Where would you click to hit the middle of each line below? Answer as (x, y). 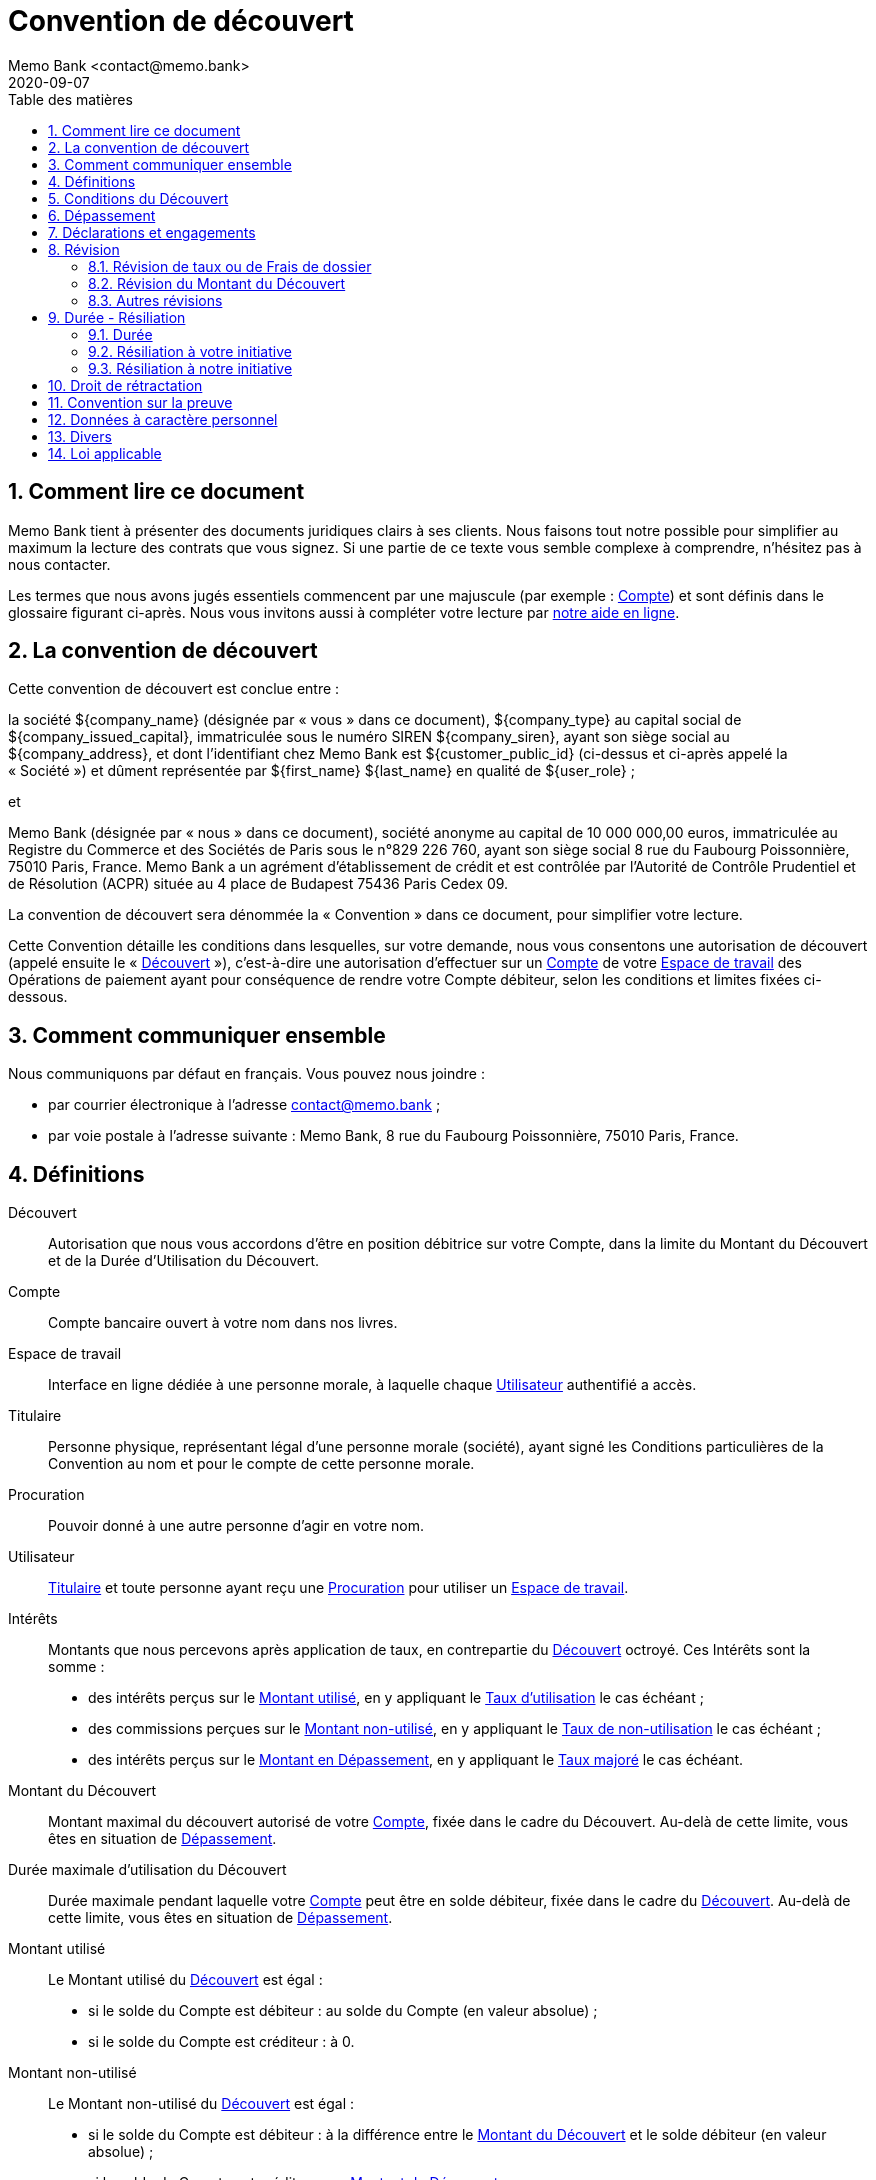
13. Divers (80, 436)
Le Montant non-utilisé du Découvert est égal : (201, 2104)
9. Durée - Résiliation (117, 317)
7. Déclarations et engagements (152, 232)
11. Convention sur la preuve (140, 402)
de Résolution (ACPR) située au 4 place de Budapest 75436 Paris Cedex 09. (258, 884)
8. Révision (84, 249)
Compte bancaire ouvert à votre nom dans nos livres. (223, 1323)
